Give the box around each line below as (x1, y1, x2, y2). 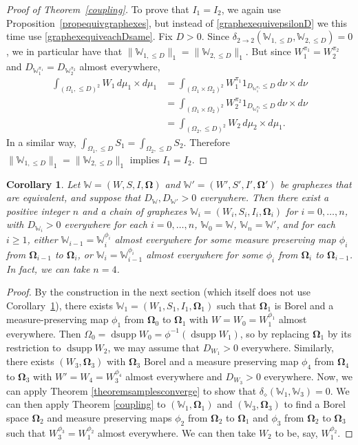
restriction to (6, 340, 61, 354)
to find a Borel (284, 397, 346, 411)
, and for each (276, 217, 335, 231)
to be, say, (275, 425, 318, 439)
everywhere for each (64, 217, 148, 231)
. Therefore (183, 134, 230, 149)
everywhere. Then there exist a (200, 190, 329, 205)
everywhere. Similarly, (241, 340, 334, 354)
